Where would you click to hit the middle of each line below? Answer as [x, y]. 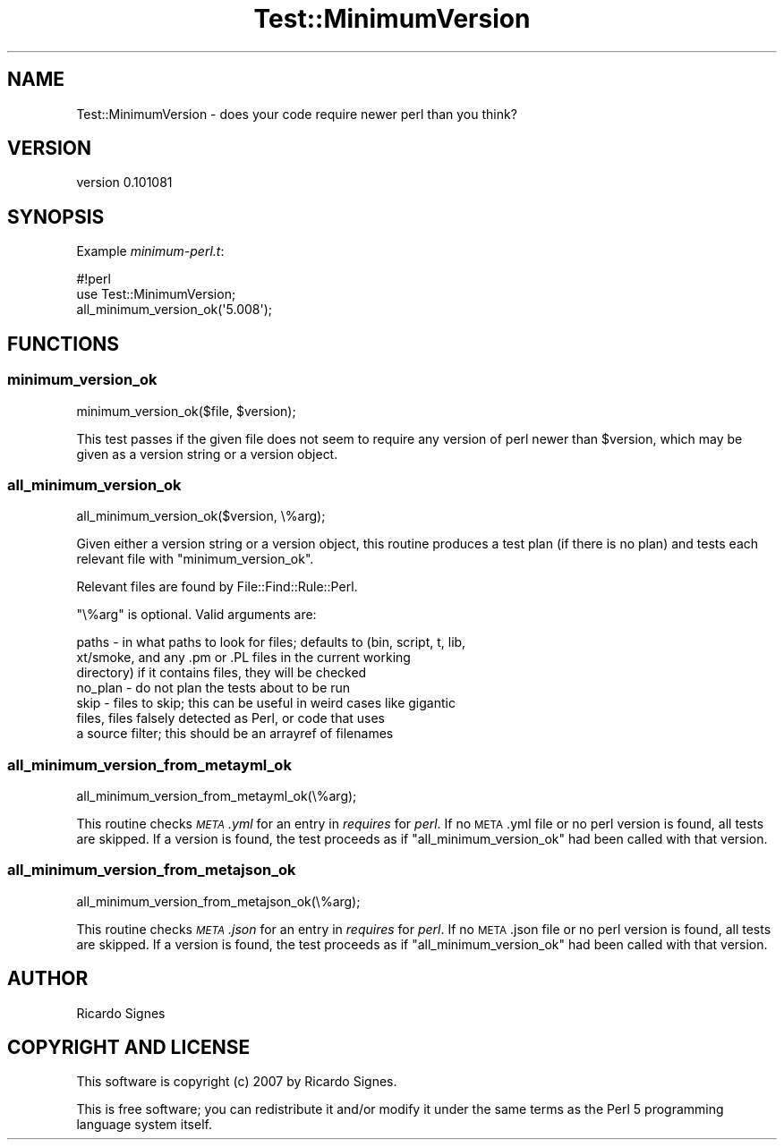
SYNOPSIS [56, 217]
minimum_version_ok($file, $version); [186, 411]
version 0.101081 [124, 183]
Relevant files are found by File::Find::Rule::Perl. [217, 587]
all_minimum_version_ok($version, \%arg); [201, 516]
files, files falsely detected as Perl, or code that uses [231, 718]
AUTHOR [48, 979]
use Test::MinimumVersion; [156, 294]
